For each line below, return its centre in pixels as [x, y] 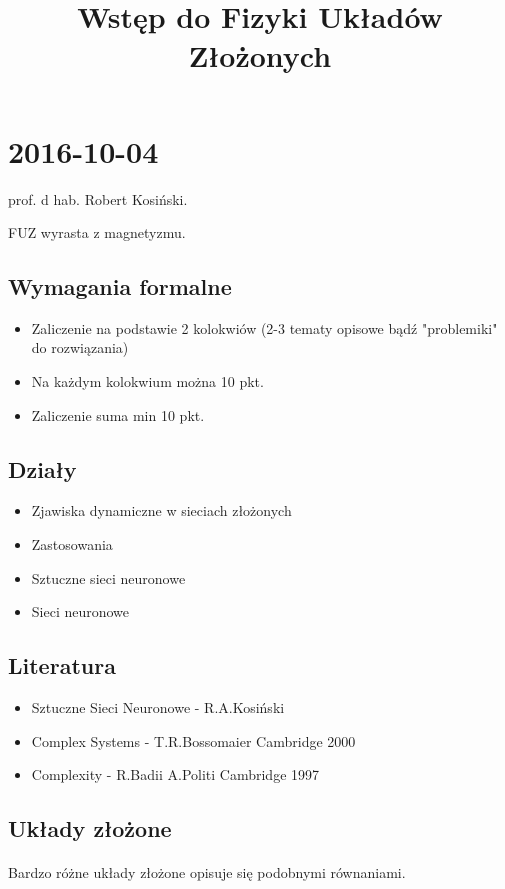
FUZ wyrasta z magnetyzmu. [97, 232]
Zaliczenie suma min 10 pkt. [118, 414]
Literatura [62, 665]
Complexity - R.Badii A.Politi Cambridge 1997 [175, 774]
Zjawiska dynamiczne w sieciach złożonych [161, 510]
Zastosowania [72, 544]
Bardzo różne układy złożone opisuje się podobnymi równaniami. [207, 872]
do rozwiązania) [80, 347]
